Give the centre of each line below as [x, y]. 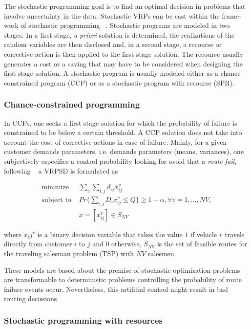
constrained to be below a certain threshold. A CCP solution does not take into [123, 132]
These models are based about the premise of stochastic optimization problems [122, 270]
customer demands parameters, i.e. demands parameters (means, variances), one [124, 151]
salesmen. [162, 253]
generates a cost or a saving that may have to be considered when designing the [123, 63]
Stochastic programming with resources [83, 320]
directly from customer [38, 244]
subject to [56, 200]
